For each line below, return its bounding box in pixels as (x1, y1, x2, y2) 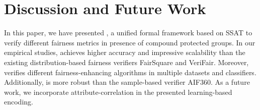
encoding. (4, 96, 33, 107)
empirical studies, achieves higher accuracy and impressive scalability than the (4, 47, 245, 58)
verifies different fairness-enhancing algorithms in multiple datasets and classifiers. (4, 67, 256, 77)
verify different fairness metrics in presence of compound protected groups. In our (4, 37, 255, 47)
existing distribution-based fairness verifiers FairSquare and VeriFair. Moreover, (4, 57, 249, 67)
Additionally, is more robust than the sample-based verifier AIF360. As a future (4, 77, 250, 87)
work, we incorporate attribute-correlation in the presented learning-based (4, 86, 232, 97)
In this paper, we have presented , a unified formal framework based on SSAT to (4, 27, 252, 38)
